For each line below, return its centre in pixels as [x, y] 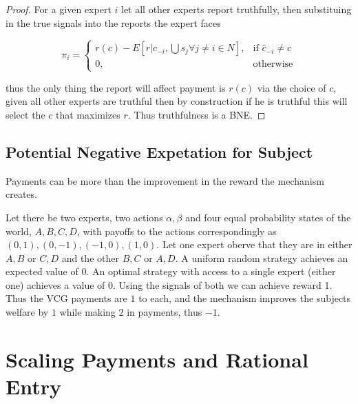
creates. [21, 194]
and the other [90, 257]
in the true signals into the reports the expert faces [113, 22]
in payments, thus [165, 312]
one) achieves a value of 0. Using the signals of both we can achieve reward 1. [169, 284]
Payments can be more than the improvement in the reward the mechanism [165, 180]
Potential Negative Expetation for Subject [159, 151]
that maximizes [88, 114]
